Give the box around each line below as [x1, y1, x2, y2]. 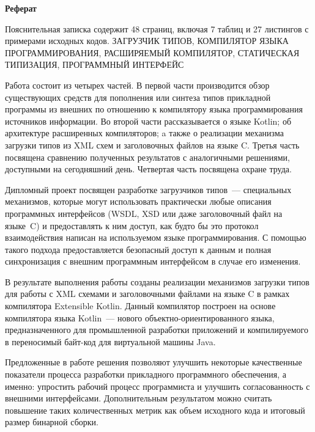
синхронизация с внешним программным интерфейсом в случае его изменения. [5, 255, 301, 268]
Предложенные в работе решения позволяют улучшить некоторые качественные [5, 356, 302, 368]
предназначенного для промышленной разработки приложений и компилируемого [5, 323, 308, 336]
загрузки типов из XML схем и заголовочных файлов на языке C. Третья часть [5, 138, 300, 151]
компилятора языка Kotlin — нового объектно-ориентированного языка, [5, 311, 275, 324]
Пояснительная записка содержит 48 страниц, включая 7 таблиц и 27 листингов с [5, 22, 309, 35]
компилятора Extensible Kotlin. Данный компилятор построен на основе [5, 299, 276, 312]
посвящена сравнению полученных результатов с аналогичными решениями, [5, 150, 290, 163]
